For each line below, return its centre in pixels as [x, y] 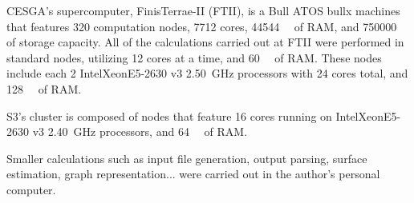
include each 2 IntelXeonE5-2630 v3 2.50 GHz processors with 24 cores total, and [207, 73]
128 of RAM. [44, 88]
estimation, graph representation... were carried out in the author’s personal [193, 174]
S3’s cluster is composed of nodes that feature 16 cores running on [169, 115]
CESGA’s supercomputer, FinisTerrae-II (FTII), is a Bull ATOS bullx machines [203, 10]
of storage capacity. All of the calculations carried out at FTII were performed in [205, 42]
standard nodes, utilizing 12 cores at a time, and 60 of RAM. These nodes [194, 57]
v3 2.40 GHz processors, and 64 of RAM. [140, 131]
